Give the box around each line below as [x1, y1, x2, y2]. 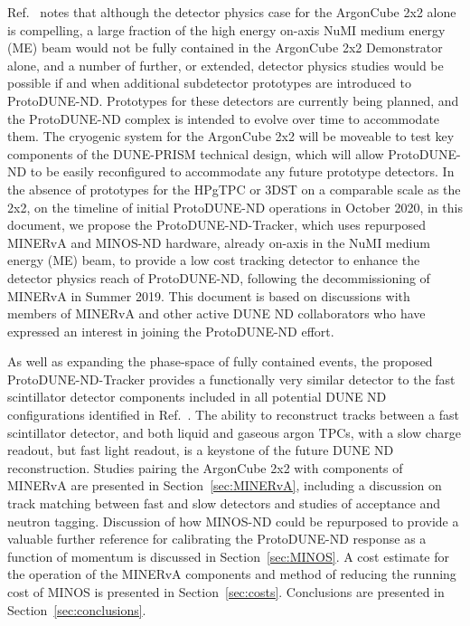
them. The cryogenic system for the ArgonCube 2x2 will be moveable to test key [7, 127, 455, 146]
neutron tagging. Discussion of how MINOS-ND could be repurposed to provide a [7, 511, 459, 530]
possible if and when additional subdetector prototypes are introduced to [7, 73, 411, 92]
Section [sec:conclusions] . [7, 600, 146, 619]
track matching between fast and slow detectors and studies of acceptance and [7, 494, 441, 513]
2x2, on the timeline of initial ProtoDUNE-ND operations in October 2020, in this [7, 197, 463, 216]
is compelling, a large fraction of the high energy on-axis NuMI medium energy [7, 20, 446, 39]
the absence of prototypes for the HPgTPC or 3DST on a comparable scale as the [7, 179, 461, 198]
